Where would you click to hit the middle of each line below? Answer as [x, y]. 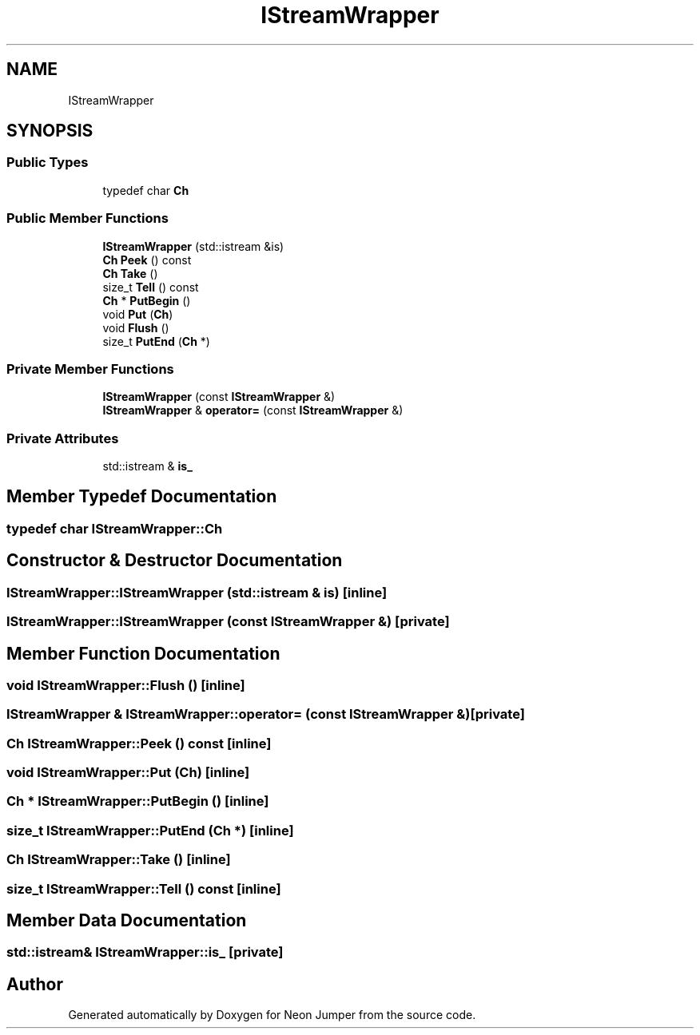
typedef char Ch [146, 190]
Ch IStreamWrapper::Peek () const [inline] [139, 743]
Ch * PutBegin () [147, 300]
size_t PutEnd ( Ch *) [156, 341]
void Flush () [136, 327]
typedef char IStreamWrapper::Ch [115, 528]
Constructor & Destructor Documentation [175, 561]
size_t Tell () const [151, 287]
